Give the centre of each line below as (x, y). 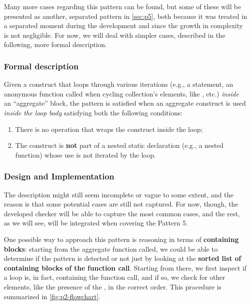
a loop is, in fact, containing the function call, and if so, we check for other (115, 277)
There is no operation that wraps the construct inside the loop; (109, 129)
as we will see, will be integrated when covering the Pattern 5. (96, 223)
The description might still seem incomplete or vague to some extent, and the (119, 194)
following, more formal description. (55, 44)
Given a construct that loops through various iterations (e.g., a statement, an (118, 84)
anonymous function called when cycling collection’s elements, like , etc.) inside (121, 93)
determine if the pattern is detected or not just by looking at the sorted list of (123, 258)
